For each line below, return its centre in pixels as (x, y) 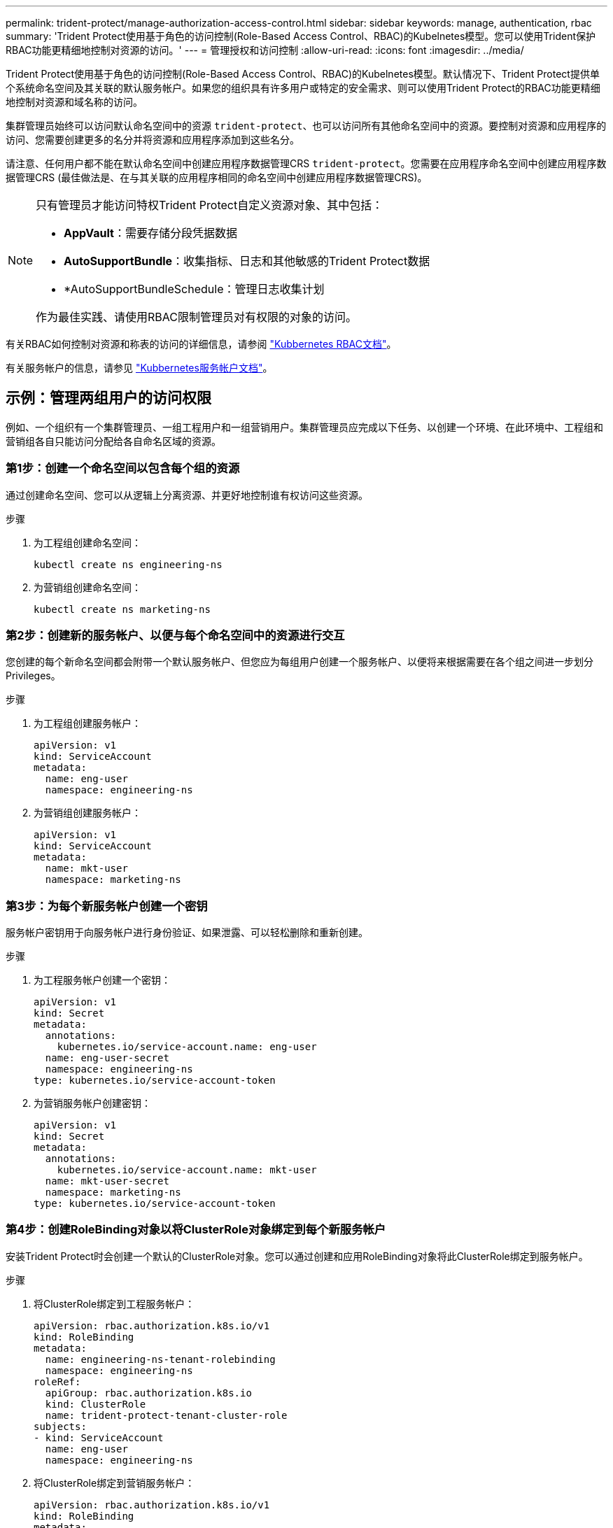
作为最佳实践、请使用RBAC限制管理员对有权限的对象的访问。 (197, 317)
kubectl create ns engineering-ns (128, 564)
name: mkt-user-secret (107, 1181)
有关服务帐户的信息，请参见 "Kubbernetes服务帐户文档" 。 (139, 368)
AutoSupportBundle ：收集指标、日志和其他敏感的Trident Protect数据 (247, 261)
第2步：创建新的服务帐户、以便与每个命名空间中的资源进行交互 (175, 635)
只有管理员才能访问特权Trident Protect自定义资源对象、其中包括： (210, 205)
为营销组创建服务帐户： (87, 813)
